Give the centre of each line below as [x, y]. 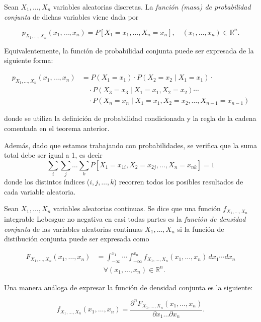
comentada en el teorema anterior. [57, 128]
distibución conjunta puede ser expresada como [77, 239]
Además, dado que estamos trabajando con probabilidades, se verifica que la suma [131, 145]
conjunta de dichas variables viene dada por [71, 16]
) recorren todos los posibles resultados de [179, 182]
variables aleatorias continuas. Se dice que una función [137, 208]
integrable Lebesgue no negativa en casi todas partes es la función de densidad [125, 219]
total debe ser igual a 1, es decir [53, 155]
